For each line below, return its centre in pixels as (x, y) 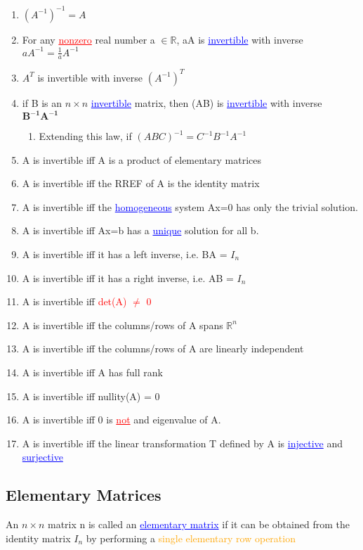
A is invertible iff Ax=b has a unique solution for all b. (140, 230)
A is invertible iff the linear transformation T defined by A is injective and (182, 443)
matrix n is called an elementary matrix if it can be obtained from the (198, 524)
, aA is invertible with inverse (240, 39)
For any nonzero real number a (88, 39)
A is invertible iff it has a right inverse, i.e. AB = (128, 277)
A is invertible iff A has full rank (92, 372)
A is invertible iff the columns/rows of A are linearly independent (163, 348)
